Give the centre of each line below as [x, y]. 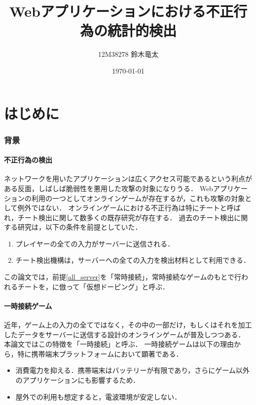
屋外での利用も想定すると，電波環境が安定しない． [98, 396]
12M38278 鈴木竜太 [128, 54]
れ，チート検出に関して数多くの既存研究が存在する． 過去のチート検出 [119, 217]
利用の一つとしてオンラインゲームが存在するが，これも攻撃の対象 [138, 198]
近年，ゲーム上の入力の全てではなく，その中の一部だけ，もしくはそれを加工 [128, 325]
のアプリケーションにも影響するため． [77, 380]
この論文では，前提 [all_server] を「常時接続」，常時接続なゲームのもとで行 [123, 277]
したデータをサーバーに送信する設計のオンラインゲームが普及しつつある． [125, 334]
